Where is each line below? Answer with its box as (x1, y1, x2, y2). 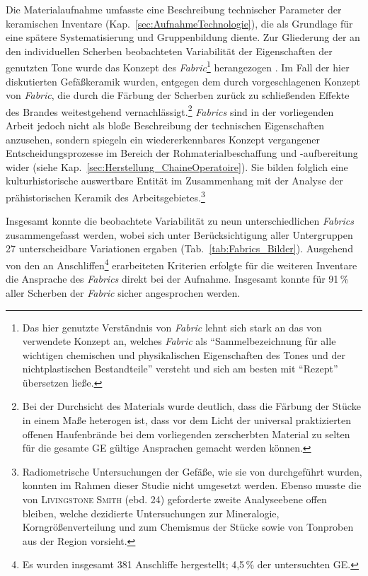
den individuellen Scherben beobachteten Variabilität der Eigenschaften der (6, 43, 333, 58)
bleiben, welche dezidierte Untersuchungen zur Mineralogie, (22, 505, 280, 520)
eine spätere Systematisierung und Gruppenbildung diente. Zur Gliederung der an (6, 30, 360, 45)
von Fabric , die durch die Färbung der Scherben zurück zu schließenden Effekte (6, 88, 350, 102)
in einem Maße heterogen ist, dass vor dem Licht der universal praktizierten (22, 413, 352, 428)
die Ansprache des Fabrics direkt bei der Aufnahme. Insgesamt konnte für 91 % (6, 271, 349, 286)
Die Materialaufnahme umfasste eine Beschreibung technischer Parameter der (6, 2, 342, 16)
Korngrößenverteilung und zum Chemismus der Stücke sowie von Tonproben (22, 519, 354, 534)
